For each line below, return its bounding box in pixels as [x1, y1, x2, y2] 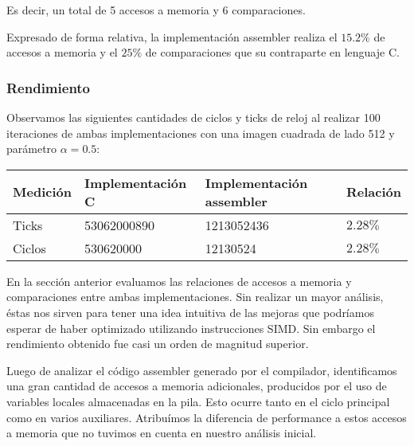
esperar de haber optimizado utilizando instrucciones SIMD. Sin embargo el [6, 319, 376, 336]
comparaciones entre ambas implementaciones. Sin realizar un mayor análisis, [6, 288, 384, 305]
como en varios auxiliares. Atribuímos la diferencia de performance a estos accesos [6, 409, 407, 425]
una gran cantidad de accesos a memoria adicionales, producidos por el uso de [6, 378, 387, 394]
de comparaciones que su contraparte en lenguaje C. [145, 44, 400, 61]
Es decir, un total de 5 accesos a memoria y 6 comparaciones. [6, 2, 306, 18]
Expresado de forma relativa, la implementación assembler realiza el [6, 28, 338, 45]
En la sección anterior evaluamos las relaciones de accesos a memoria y [6, 272, 352, 289]
